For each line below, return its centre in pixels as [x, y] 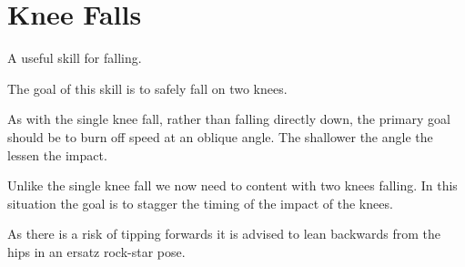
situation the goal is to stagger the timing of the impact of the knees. [200, 203]
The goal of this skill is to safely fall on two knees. [147, 88]
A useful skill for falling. [75, 58]
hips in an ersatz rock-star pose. [96, 251]
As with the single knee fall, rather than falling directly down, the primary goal [229, 119]
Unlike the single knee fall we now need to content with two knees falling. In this [232, 185]
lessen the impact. [57, 154]
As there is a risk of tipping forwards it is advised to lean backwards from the [224, 234]
